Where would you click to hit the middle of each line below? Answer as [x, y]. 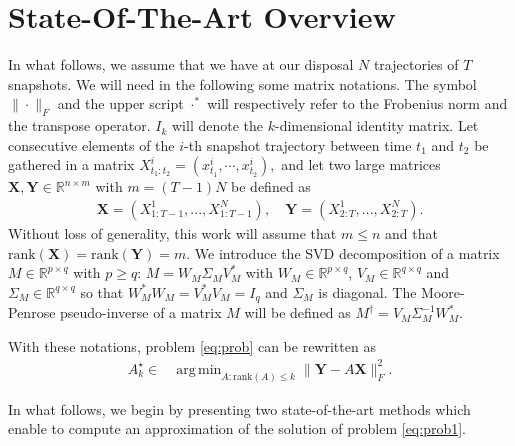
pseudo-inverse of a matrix [141, 312]
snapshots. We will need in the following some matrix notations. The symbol [242, 83]
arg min [199, 369]
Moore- [443, 291]
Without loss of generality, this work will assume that [172, 232]
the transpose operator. [79, 125]
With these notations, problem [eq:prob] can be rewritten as [192, 345]
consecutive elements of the [91, 144]
